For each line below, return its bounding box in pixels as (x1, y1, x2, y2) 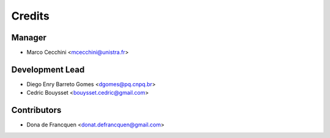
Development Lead (11, 64, 85, 74)
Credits (11, 9, 50, 23)
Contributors (11, 105, 62, 115)
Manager (11, 32, 47, 43)
